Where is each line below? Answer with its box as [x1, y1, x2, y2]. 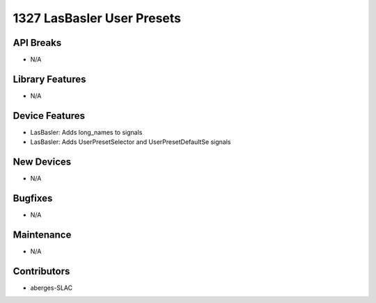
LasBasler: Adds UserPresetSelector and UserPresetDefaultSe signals [30, 138, 231, 146]
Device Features [13, 110, 86, 122]
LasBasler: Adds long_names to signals [30, 128, 143, 136]
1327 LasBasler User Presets [13, 10, 181, 26]
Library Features [13, 73, 86, 85]
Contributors [13, 265, 70, 277]
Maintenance [13, 229, 72, 240]
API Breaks [13, 37, 62, 49]
